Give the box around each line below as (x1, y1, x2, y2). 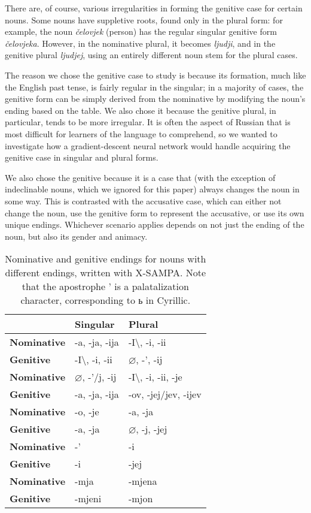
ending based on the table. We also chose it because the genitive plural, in (5, 104, 276, 116)
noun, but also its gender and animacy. (5, 230, 148, 242)
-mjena (128, 474, 157, 488)
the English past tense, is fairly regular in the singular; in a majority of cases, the (5, 80, 304, 93)
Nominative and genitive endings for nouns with (5, 252, 206, 266)
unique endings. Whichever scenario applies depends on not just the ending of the (5, 218, 304, 231)
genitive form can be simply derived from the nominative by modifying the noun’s (5, 92, 306, 105)
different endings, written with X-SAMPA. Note (5, 265, 206, 280)
